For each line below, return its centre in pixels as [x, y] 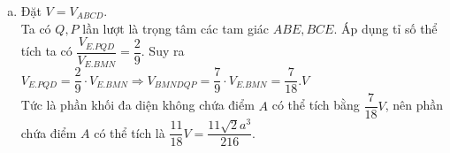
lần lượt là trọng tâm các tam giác [176, 28]
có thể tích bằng [316, 105]
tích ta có [46, 51]
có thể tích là [130, 132]
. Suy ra [163, 51]
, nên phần [414, 105]
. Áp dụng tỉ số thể [385, 28]
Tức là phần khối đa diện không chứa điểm [137, 105]
